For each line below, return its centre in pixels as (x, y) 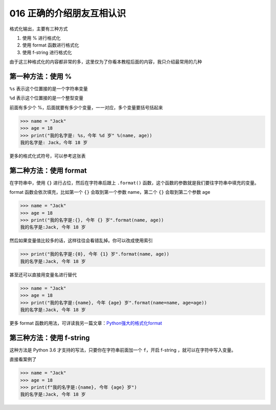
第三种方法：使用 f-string (50, 337)
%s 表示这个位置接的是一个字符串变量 (49, 89)
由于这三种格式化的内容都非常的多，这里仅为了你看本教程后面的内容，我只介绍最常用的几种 (106, 62)
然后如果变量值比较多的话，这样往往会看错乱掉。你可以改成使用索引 (81, 240)
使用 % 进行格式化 (41, 38)
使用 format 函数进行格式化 (51, 45)
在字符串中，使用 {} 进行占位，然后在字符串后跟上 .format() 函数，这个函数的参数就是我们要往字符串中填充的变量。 (134, 182)
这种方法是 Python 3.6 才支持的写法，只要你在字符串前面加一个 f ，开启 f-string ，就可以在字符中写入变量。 (123, 350)
